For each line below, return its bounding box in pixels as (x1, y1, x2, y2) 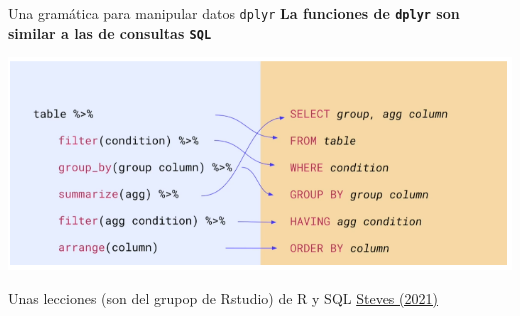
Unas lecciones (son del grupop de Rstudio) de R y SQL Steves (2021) (8, 287, 438, 308)
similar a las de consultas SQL (8, 22, 212, 43)
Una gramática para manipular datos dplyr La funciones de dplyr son (8, 3, 460, 23)
